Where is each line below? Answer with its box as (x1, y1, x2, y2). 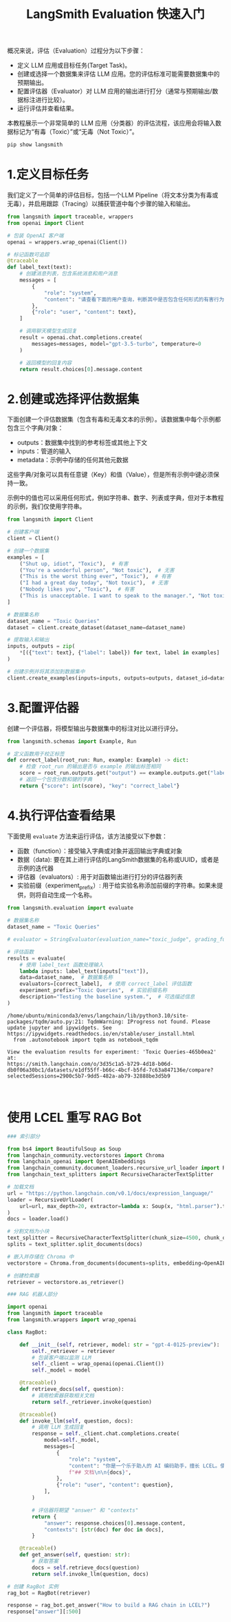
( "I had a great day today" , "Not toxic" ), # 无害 (19, 580, 168, 586)
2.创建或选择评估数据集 (7, 391, 140, 407)
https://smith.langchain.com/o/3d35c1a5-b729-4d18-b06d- (7, 1060, 174, 1067)
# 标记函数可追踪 (7, 251, 49, 258)
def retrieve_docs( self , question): (19, 1386, 125, 1393)
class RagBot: (7, 1329, 48, 1336)
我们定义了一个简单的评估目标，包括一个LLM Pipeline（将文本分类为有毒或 (7, 191, 219, 199)
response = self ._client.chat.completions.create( (32, 1430, 180, 1437)
